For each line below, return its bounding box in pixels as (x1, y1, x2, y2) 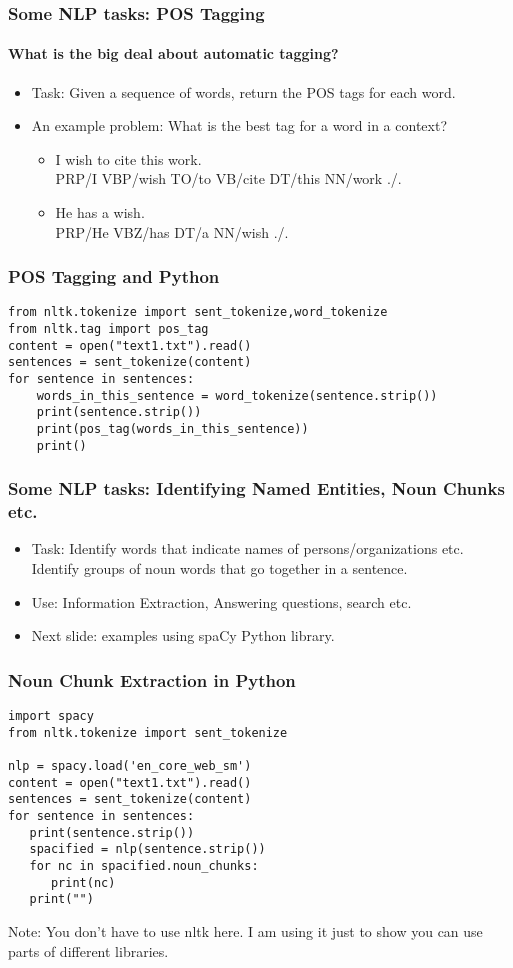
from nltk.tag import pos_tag (8, 322, 209, 337)
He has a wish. (55, 202, 145, 223)
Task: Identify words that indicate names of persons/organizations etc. (31, 538, 464, 559)
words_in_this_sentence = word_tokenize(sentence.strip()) (36, 388, 438, 403)
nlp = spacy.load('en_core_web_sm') (8, 759, 252, 774)
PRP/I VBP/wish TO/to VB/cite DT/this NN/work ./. (55, 168, 402, 189)
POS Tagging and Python (8, 264, 220, 289)
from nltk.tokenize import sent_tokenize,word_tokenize (8, 305, 388, 320)
